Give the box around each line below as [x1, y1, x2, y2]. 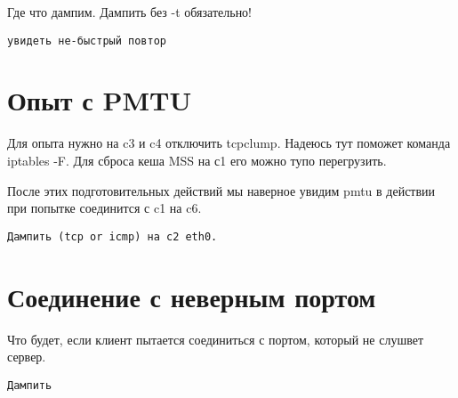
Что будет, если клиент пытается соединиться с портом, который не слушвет [7, 329, 424, 348]
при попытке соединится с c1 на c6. [7, 199, 202, 217]
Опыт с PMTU [7, 82, 192, 118]
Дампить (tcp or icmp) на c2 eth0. [7, 230, 218, 243]
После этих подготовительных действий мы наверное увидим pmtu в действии [7, 181, 436, 199]
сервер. [7, 347, 46, 366]
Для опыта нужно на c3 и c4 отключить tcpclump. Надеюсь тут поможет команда [7, 134, 451, 152]
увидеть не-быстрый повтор [7, 34, 166, 47]
